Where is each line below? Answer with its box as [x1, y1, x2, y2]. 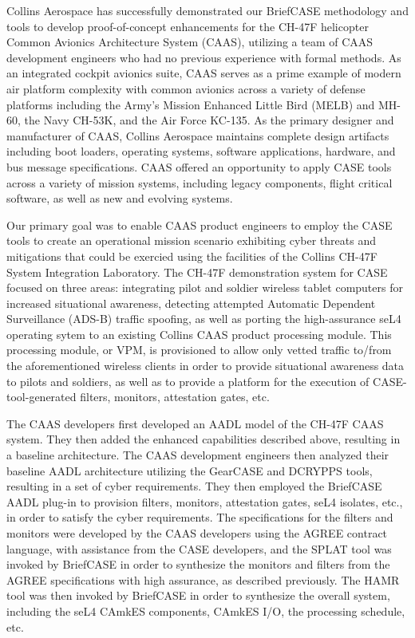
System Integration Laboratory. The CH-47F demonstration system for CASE [6, 263, 388, 280]
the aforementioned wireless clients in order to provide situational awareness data [6, 357, 405, 374]
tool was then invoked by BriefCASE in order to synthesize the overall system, [6, 587, 390, 604]
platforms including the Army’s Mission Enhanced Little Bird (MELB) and [6, 96, 375, 112]
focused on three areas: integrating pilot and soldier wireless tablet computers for [6, 279, 403, 296]
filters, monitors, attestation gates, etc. [80, 388, 270, 405]
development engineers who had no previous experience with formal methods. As [6, 49, 401, 65]
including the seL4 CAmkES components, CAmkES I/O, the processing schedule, [6, 602, 405, 619]
